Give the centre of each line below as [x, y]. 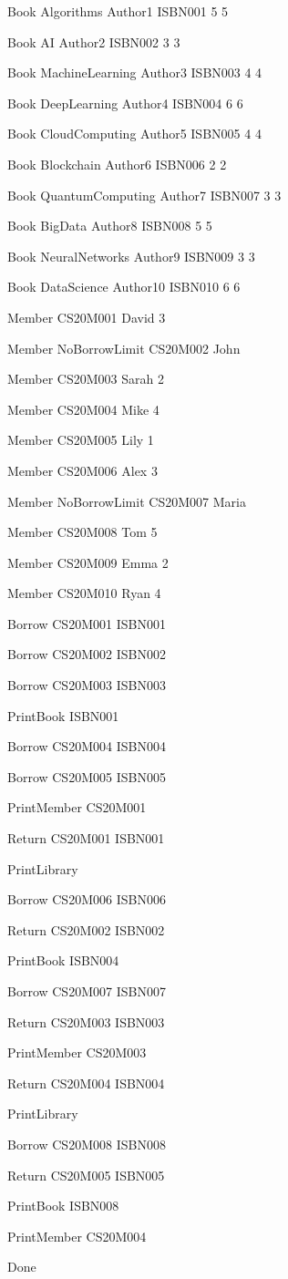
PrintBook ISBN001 [63, 715]
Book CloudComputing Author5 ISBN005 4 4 [134, 134]
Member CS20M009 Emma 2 [88, 562]
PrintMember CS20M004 [77, 1236]
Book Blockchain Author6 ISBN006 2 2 [117, 164]
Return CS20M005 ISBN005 [86, 1175]
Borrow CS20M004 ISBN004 [87, 746]
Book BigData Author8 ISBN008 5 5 [110, 226]
